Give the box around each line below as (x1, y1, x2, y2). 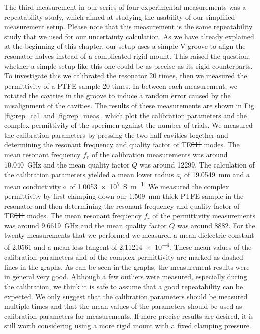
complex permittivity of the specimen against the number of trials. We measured (4, 120, 253, 130)
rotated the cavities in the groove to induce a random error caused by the (4, 90, 231, 101)
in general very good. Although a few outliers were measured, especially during (4, 271, 247, 282)
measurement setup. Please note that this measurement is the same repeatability (4, 21, 253, 32)
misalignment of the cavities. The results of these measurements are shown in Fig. (4, 100, 256, 110)
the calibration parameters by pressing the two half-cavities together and (4, 129, 228, 140)
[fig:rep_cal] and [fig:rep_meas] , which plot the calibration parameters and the (4, 110, 247, 120)
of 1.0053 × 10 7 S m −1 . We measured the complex (69, 179, 229, 191)
